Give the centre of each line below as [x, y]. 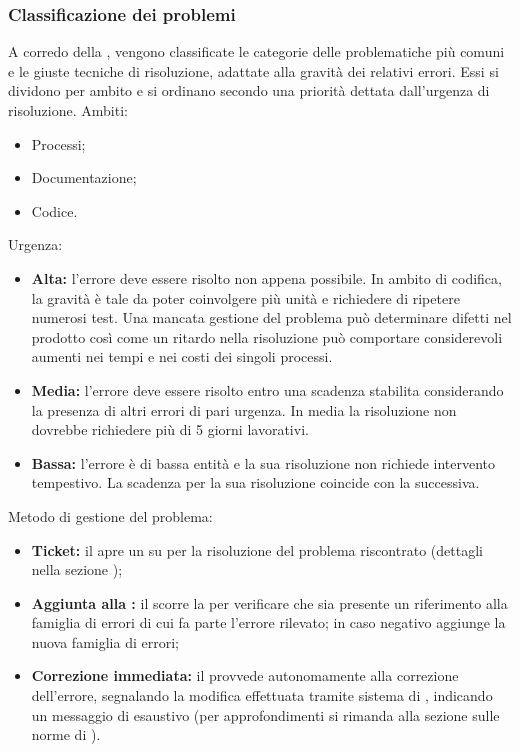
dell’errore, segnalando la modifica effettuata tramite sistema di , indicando [262, 695]
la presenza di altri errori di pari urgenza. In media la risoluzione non [244, 409]
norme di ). [66, 734]
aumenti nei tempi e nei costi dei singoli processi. [182, 356]
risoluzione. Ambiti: [68, 110]
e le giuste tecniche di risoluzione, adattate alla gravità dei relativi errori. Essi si [253, 70]
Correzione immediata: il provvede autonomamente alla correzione [245, 675]
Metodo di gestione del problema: [110, 515]
